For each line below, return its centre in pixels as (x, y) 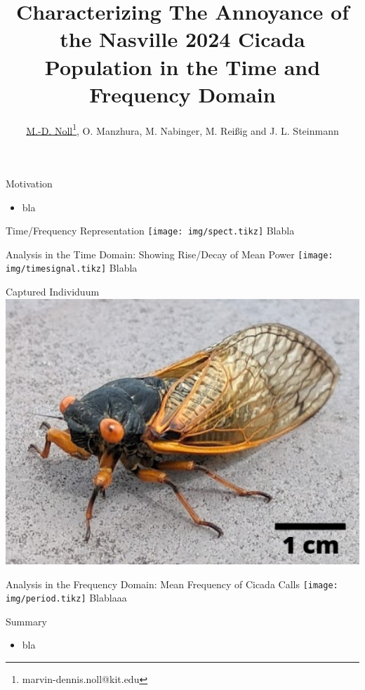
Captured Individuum (53, 292)
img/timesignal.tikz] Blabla (72, 268)
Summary (26, 621)
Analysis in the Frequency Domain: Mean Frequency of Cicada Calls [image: (172, 584)
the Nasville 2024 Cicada (182, 39)
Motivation (29, 183)
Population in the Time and (182, 66)
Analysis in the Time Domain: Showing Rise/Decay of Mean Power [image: (170, 254)
